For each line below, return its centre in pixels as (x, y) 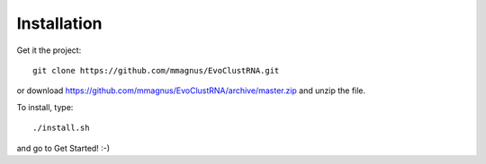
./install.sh (61, 128)
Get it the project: (49, 50)
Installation (59, 23)
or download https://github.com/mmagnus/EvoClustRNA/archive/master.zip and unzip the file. (191, 91)
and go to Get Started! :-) (63, 148)
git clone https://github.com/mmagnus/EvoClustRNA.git (156, 70)
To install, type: (45, 107)
